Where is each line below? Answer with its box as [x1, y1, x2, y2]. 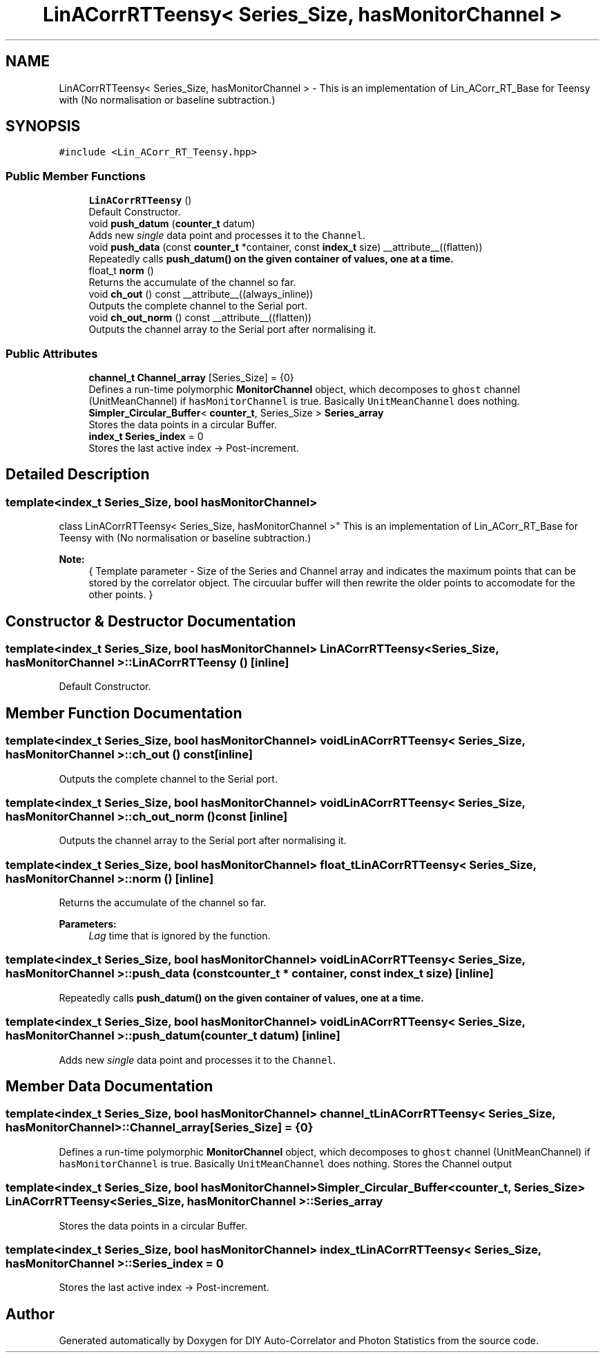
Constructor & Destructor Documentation [6, 612, 296, 630]
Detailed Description [6, 466, 150, 484]
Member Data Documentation [6, 1078, 213, 1096]
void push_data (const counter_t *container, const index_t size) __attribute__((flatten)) [88, 241, 483, 254]
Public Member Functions [6, 169, 146, 183]
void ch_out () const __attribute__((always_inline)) [88, 288, 314, 300]
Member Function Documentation [6, 704, 242, 722]
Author [6, 1305, 55, 1323]
